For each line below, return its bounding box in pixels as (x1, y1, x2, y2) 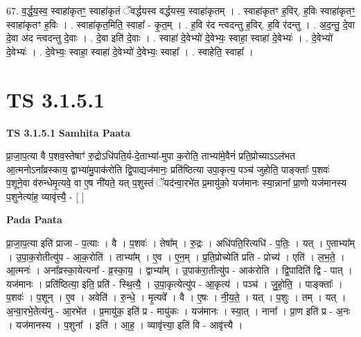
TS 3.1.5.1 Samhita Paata (6, 125, 131, 139)
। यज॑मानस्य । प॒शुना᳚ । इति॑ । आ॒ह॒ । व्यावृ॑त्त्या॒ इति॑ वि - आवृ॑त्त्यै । (6, 317, 243, 331)
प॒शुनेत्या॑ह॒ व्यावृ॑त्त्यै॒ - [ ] (6, 189, 85, 203)
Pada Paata (6, 212, 62, 227)
